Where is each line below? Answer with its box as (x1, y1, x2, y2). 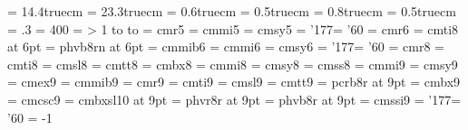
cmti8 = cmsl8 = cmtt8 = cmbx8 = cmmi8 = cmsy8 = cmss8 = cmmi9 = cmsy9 (7, 54, 458, 73)
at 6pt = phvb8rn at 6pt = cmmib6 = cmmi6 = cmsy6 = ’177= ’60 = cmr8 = (7, 37, 444, 56)
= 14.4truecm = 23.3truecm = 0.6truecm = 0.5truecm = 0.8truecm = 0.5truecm (7, 2, 456, 20)
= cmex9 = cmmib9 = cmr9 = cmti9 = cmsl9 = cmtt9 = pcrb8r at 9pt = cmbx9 (7, 72, 461, 91)
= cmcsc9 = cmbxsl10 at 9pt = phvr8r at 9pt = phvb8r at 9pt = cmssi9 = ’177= (7, 89, 462, 108)
